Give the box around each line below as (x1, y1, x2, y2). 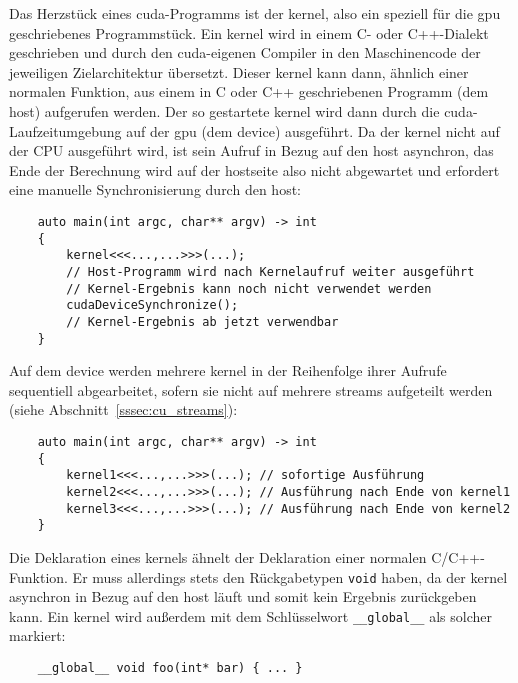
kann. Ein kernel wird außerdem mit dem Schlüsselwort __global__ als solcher (9, 605, 492, 626)
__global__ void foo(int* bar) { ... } (37, 661, 303, 675)
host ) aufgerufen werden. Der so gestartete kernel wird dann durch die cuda (9, 100, 473, 121)
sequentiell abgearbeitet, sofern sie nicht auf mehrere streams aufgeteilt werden (9, 379, 493, 400)
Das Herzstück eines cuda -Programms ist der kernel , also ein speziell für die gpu (9, 3, 501, 23)
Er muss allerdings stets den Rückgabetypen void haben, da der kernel (72, 566, 508, 587)
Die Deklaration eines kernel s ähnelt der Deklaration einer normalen (9, 546, 427, 567)
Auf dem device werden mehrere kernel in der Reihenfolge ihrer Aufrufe (9, 360, 447, 381)
